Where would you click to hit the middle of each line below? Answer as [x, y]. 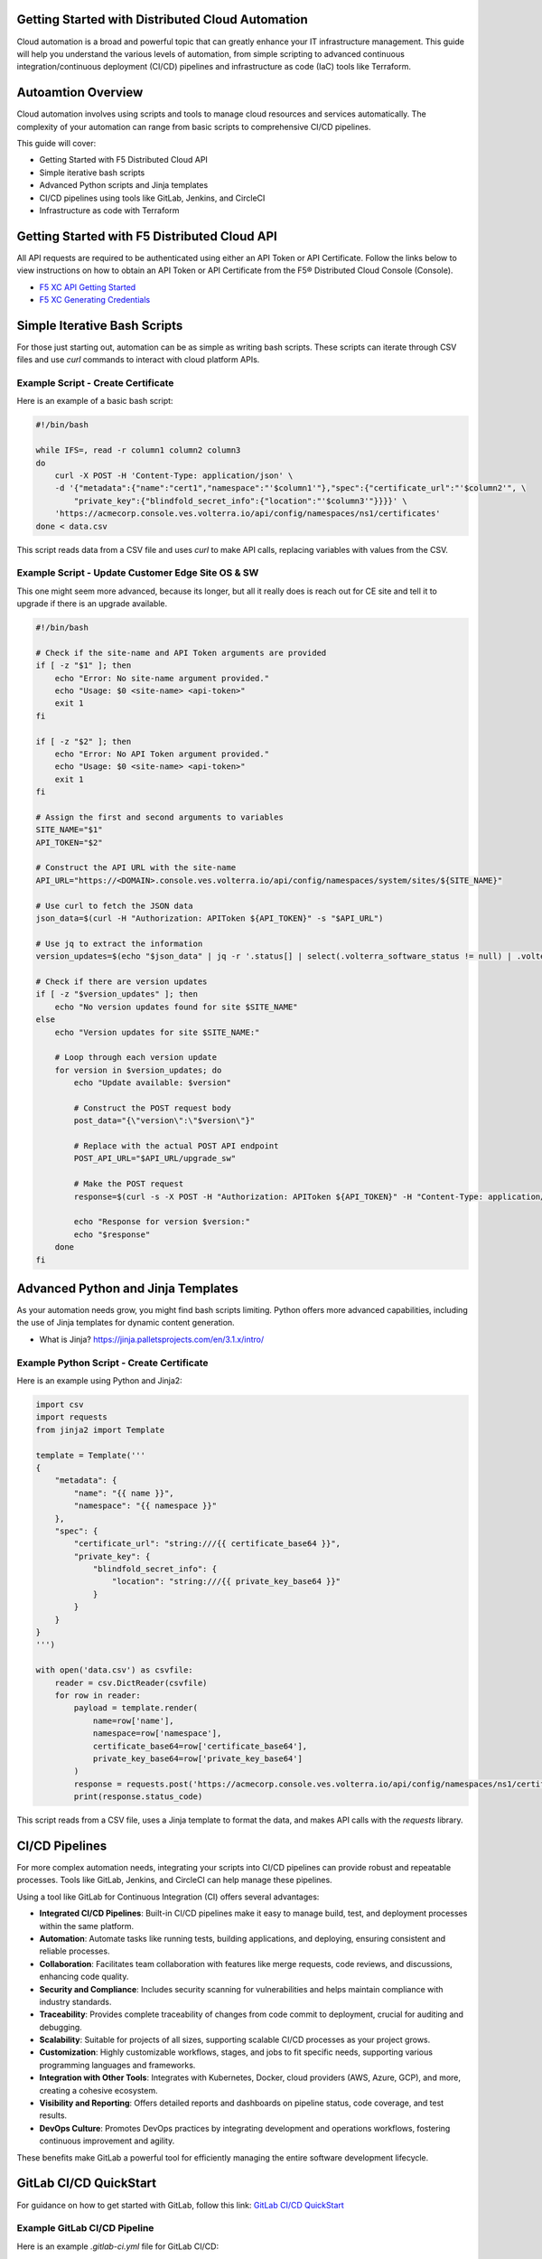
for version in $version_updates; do [138, 1070]
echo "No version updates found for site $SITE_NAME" [176, 1007]
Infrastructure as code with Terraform [109, 210]
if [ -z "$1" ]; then [84, 666]
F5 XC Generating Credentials [95, 300]
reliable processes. [75, 1951]
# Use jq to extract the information [119, 943]
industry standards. [75, 2001]
